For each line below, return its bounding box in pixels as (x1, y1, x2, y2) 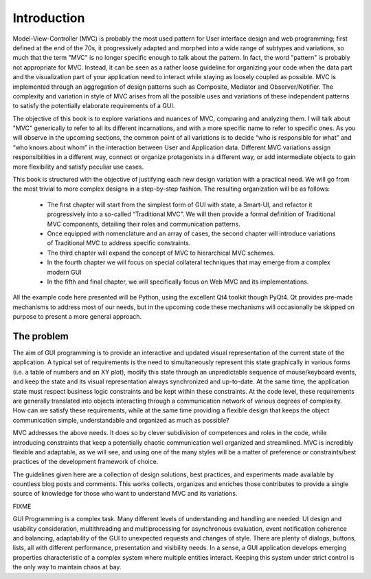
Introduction (12, 10, 85, 25)
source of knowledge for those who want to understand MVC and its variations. (12, 489, 238, 498)
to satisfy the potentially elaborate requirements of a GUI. (12, 102, 175, 110)
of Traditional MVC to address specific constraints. (47, 239, 191, 247)
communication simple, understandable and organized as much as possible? (12, 416, 229, 424)
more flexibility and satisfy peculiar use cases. (12, 162, 144, 171)
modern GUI (47, 268, 82, 276)
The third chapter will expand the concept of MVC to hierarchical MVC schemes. (47, 249, 275, 257)
